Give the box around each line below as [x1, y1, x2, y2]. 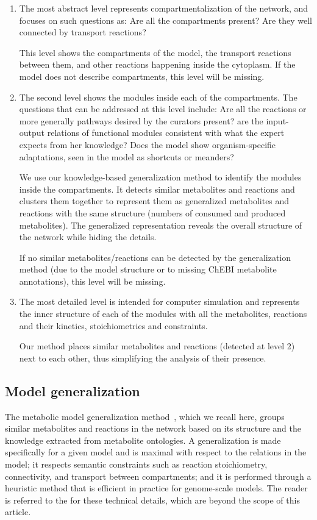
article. [5, 505, 31, 518]
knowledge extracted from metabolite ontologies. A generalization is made [5, 433, 281, 446]
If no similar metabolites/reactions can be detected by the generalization [19, 251, 291, 263]
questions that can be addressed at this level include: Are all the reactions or [19, 102, 307, 115]
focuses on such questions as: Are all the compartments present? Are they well [19, 13, 312, 26]
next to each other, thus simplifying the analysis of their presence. [19, 351, 266, 364]
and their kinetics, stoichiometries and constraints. [19, 319, 208, 332]
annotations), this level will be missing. [19, 274, 166, 287]
